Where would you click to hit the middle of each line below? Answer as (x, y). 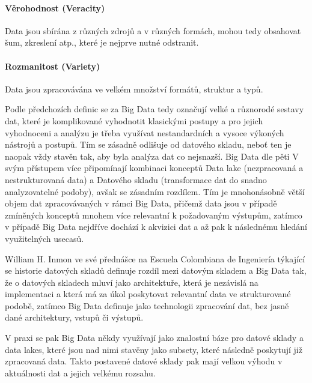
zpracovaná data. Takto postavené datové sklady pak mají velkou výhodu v (144, 361)
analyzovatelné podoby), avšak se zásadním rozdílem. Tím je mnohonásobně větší (155, 191)
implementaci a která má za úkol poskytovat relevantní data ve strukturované (148, 294)
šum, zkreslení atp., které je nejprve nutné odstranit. (102, 42)
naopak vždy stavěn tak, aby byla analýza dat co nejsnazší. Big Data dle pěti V (152, 156)
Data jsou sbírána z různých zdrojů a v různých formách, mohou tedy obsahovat (153, 30)
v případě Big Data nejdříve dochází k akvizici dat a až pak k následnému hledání (156, 227)
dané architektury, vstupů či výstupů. (74, 317)
